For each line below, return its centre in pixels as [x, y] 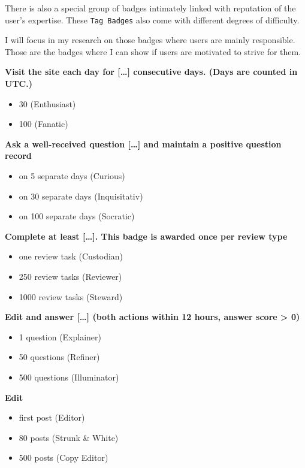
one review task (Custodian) [71, 256]
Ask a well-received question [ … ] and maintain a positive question [143, 144]
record [18, 156]
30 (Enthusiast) [47, 103]
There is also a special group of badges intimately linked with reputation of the [150, 8]
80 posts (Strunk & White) [69, 437]
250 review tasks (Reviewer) [70, 276]
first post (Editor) [52, 417]
